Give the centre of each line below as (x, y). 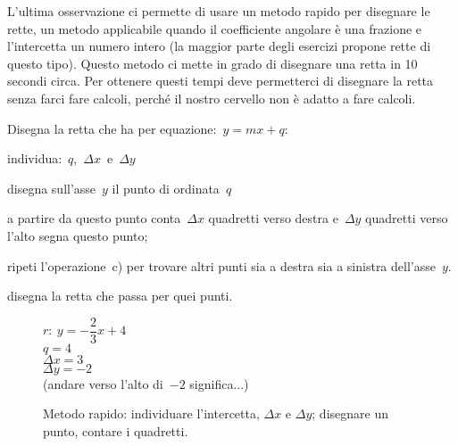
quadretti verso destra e (273, 218)
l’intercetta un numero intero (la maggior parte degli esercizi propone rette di (219, 46)
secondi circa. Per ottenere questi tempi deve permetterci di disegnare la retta (221, 81)
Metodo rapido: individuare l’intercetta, (151, 413)
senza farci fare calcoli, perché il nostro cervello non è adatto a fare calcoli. (212, 98)
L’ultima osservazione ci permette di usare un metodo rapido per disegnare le (219, 11)
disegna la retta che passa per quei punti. (120, 296)
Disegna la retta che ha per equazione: (112, 128)
